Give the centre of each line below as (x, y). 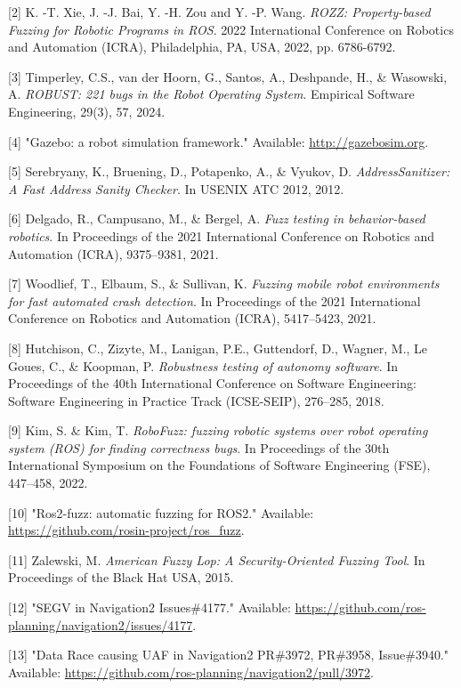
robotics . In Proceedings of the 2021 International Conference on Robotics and (222, 235)
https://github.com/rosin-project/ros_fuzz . (126, 530)
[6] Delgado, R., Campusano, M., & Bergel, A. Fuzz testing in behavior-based (217, 219)
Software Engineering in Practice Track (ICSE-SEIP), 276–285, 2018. (196, 400)
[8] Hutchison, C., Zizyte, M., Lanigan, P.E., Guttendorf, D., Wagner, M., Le (218, 348)
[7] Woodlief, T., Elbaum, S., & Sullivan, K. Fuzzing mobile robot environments (224, 283)
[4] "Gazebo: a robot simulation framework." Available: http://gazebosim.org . (218, 141)
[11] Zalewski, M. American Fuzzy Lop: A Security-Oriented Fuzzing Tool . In (217, 559)
